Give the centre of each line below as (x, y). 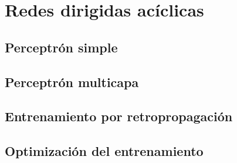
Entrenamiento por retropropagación (119, 116)
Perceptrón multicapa (72, 81)
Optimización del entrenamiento (104, 151)
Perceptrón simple (61, 47)
